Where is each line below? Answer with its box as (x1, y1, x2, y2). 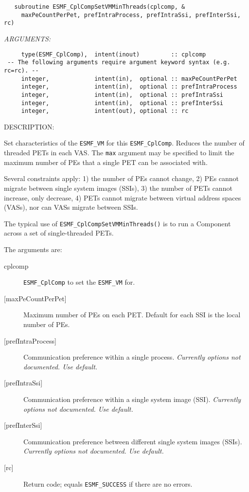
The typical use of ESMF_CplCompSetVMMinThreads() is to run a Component (4, 218, 231, 228)
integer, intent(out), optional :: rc (21, 108, 189, 115)
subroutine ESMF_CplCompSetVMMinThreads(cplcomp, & (14, 3, 185, 10)
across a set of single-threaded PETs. (4, 228, 114, 238)
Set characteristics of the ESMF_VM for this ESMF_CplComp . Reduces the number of (4, 138, 245, 148)
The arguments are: (4, 244, 62, 254)
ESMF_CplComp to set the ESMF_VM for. (23, 277, 135, 287)
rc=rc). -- (4, 67, 39, 74)
